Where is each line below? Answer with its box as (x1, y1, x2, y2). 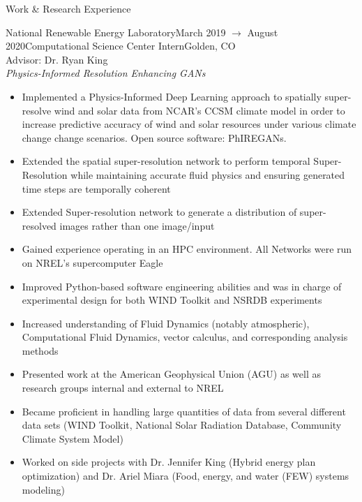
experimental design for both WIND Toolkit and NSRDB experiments (22, 293, 322, 307)
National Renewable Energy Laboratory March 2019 (6, 24, 226, 39)
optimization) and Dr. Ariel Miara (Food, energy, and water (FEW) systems (22, 468, 349, 483)
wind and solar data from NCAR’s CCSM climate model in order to (54, 103, 345, 117)
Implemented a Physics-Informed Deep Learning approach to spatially (22, 89, 322, 103)
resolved (22, 218, 56, 232)
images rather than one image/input (59, 218, 215, 232)
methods (22, 343, 59, 357)
